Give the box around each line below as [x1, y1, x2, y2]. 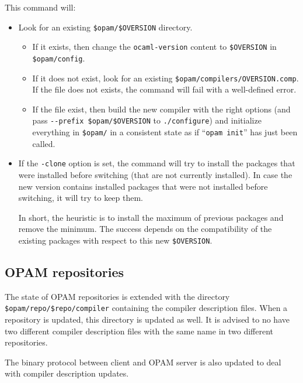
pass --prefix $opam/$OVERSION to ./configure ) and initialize [32, 114, 262, 126]
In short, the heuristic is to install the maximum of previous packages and [18, 211, 284, 223]
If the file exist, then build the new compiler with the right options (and [32, 102, 291, 115]
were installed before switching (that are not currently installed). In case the [18, 168, 292, 180]
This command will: [5, 1, 76, 13]
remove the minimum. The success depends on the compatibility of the [18, 223, 272, 235]
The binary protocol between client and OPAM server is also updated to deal [5, 355, 281, 368]
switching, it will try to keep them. [18, 191, 144, 204]
